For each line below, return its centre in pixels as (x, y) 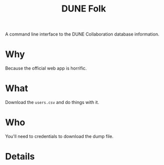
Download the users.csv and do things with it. (52, 102)
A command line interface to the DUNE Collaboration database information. (82, 34)
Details (20, 157)
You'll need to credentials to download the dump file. (59, 136)
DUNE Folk (84, 9)
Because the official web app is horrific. (46, 68)
